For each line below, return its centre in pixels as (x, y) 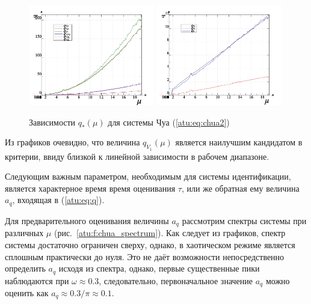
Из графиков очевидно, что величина (72, 142)
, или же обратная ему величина (240, 188)
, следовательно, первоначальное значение (176, 280)
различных (24, 233)
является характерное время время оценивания (90, 188)
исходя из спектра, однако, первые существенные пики (159, 268)
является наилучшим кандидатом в (239, 142)
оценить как (27, 293)
